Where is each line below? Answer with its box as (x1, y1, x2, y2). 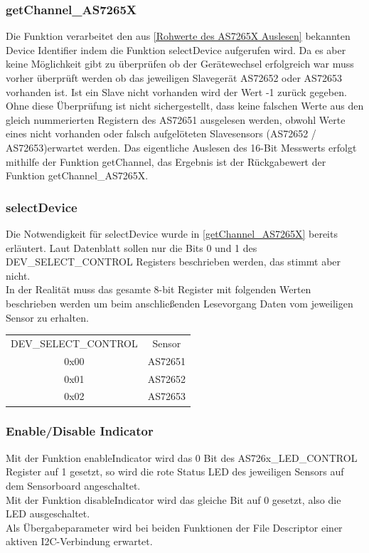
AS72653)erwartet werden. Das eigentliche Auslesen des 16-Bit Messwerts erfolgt (6, 139, 357, 154)
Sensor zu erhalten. (6, 310, 89, 325)
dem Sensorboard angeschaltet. (6, 478, 141, 493)
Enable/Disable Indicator (6, 422, 154, 440)
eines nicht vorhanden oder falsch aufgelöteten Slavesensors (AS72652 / (6, 126, 316, 141)
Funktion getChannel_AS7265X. (6, 168, 149, 183)
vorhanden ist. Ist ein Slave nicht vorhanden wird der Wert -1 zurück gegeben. (6, 84, 347, 99)
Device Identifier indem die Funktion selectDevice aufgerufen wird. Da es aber (6, 42, 346, 57)
